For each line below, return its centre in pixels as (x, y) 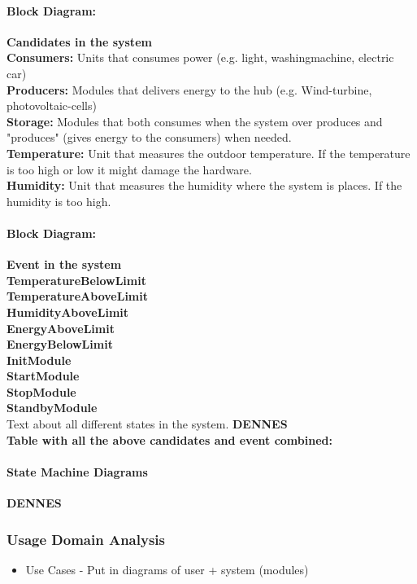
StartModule (43, 376)
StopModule (41, 391)
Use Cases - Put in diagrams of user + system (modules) (167, 569)
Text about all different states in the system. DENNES (147, 424)
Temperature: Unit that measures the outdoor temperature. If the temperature (208, 153)
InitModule (39, 360)
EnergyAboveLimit (61, 328)
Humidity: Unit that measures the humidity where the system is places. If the (204, 185)
